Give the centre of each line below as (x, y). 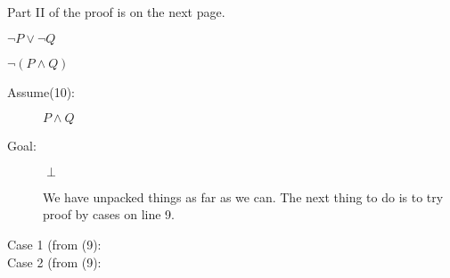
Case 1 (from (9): (54, 244)
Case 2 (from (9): (54, 262)
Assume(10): (41, 91)
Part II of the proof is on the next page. (116, 12)
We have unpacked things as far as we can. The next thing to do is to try (243, 196)
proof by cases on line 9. (109, 214)
